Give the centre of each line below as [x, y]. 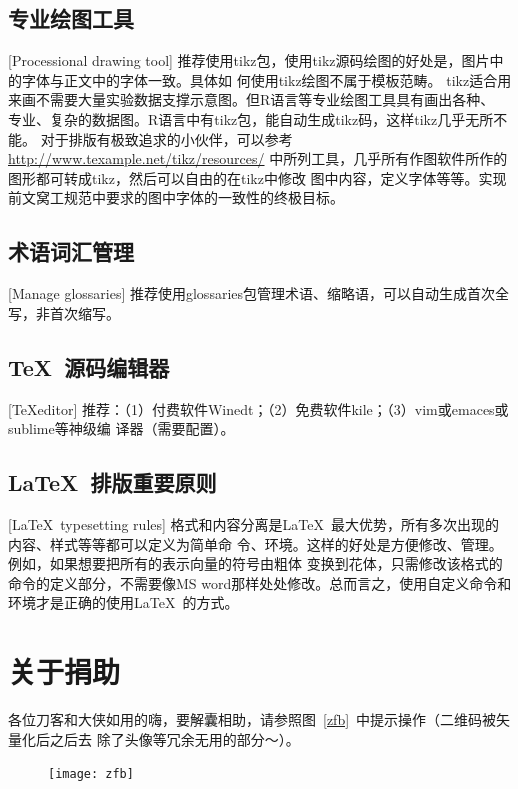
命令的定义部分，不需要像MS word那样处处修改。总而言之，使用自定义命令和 [260, 582]
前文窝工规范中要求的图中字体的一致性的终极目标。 [176, 197]
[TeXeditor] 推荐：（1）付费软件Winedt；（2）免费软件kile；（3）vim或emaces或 [258, 408]
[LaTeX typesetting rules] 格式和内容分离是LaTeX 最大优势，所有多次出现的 [253, 523]
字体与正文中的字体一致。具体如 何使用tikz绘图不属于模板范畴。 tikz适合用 [266, 79]
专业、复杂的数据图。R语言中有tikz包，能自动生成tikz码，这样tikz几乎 [237, 118]
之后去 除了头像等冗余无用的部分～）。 [174, 738]
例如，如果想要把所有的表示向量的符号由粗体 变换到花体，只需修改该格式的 [255, 563]
